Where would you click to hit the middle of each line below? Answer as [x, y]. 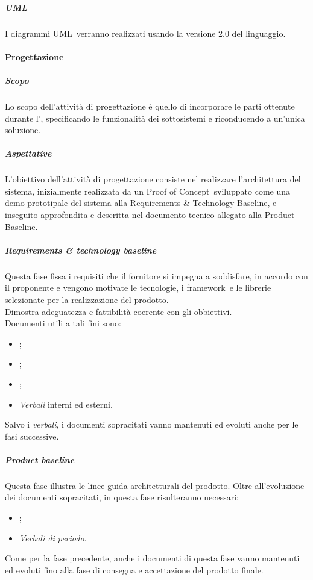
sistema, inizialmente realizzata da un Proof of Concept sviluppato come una [148, 191]
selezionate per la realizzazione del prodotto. [87, 299]
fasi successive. [32, 436]
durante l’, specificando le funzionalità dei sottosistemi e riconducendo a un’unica [155, 118]
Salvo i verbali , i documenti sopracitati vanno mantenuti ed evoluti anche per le [152, 424]
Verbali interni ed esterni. [66, 404]
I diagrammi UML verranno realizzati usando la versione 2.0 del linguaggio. [145, 33]
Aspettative [28, 153]
